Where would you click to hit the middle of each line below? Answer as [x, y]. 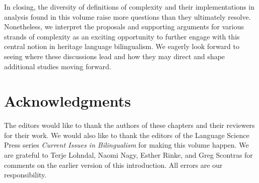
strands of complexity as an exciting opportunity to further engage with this [122, 36]
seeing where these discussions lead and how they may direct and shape [115, 56]
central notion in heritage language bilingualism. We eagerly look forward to [122, 46]
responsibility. [25, 175]
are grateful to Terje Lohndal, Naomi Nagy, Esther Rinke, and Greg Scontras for [128, 155]
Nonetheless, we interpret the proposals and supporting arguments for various [124, 27]
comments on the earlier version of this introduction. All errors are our [113, 165]
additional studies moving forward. [58, 66]
